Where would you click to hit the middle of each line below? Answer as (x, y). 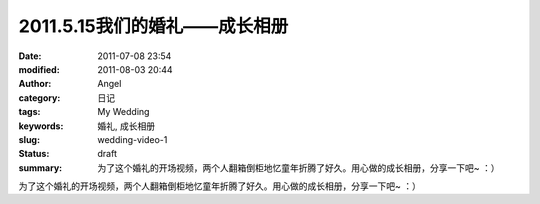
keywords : (41, 126)
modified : (39, 69)
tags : (29, 112)
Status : (34, 154)
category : (39, 97)
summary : (40, 167)
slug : (29, 139)
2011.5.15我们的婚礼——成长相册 (153, 26)
